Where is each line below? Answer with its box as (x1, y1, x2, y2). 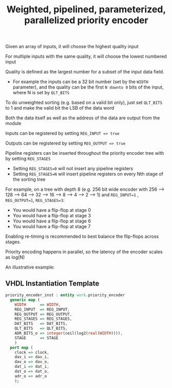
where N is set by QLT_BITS (12, 90, 70, 96)
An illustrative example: (5, 264, 55, 270)
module (5, 120, 22, 127)
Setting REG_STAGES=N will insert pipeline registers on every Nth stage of (12, 171, 163, 177)
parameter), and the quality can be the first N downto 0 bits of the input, (12, 84, 164, 90)
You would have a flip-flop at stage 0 (12, 207, 91, 213)
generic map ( (10, 297, 40, 302)
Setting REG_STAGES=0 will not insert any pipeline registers (12, 166, 133, 172)
